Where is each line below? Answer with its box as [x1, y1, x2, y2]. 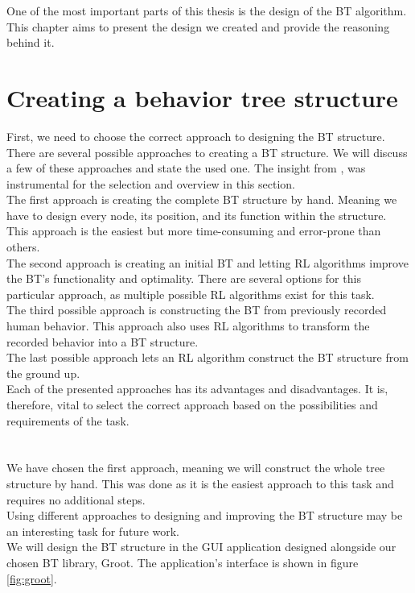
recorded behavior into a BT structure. [6, 333, 199, 350]
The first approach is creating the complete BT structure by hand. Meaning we [6, 191, 397, 208]
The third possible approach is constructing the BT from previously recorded [6, 301, 387, 318]
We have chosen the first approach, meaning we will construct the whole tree [6, 459, 385, 476]
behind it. [6, 34, 55, 51]
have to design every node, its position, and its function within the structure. [6, 206, 387, 223]
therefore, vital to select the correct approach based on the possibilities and [6, 396, 378, 413]
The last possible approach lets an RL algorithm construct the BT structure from [6, 349, 409, 366]
